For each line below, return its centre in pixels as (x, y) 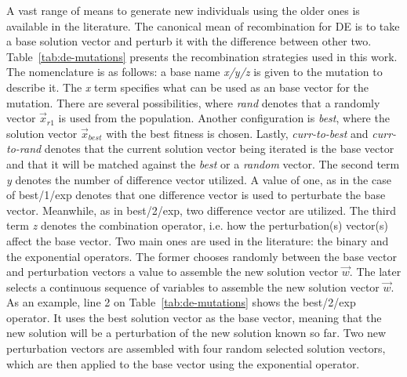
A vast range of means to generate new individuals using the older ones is (183, 10)
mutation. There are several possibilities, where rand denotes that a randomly (193, 102)
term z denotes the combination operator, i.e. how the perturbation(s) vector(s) (197, 225)
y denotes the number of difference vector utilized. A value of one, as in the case (199, 179)
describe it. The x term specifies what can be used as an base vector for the (188, 87)
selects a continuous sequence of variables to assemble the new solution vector (193, 286)
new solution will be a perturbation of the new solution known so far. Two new (196, 333)
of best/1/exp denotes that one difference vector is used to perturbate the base (196, 195)
